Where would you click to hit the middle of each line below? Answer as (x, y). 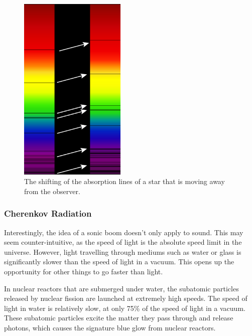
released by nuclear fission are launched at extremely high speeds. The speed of (126, 298)
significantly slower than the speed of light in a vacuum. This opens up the (119, 262)
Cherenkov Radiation (48, 213)
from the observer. (52, 191)
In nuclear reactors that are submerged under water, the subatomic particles (121, 288)
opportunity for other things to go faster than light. (84, 271)
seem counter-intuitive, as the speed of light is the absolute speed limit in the (123, 242)
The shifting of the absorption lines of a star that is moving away (124, 181)
